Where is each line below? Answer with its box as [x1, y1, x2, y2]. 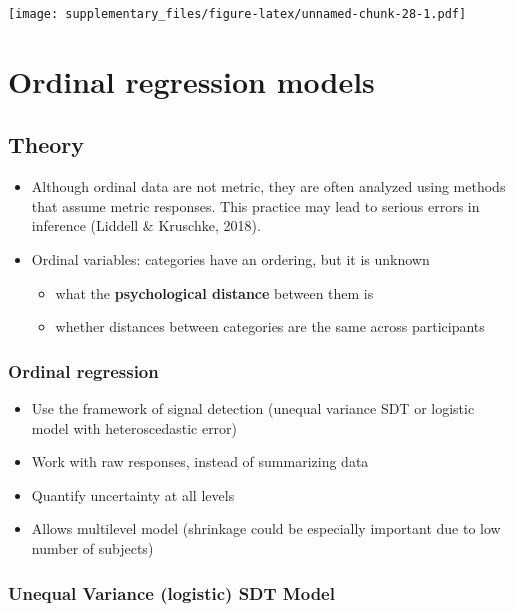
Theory [8, 129, 85, 160]
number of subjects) [31, 537, 154, 558]
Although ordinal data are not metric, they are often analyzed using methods [31, 176, 506, 197]
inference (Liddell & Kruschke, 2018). [31, 215, 261, 236]
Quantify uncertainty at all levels [31, 484, 235, 505]
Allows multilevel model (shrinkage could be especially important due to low [31, 518, 501, 539]
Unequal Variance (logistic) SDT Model [8, 580, 335, 605]
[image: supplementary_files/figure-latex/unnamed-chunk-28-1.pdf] [8, 7, 467, 21]
